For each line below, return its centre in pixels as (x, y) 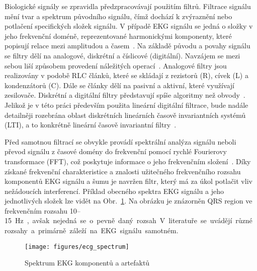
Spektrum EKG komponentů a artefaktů (87, 263)
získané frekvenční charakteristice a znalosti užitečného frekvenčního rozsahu (123, 171)
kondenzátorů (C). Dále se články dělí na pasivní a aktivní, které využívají (120, 85)
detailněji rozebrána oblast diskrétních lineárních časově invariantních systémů (125, 115)
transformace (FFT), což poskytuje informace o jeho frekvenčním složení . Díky (128, 161)
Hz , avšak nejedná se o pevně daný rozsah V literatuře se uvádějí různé (134, 220)
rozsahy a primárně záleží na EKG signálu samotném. (92, 230)
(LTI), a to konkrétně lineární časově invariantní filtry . (91, 125)
